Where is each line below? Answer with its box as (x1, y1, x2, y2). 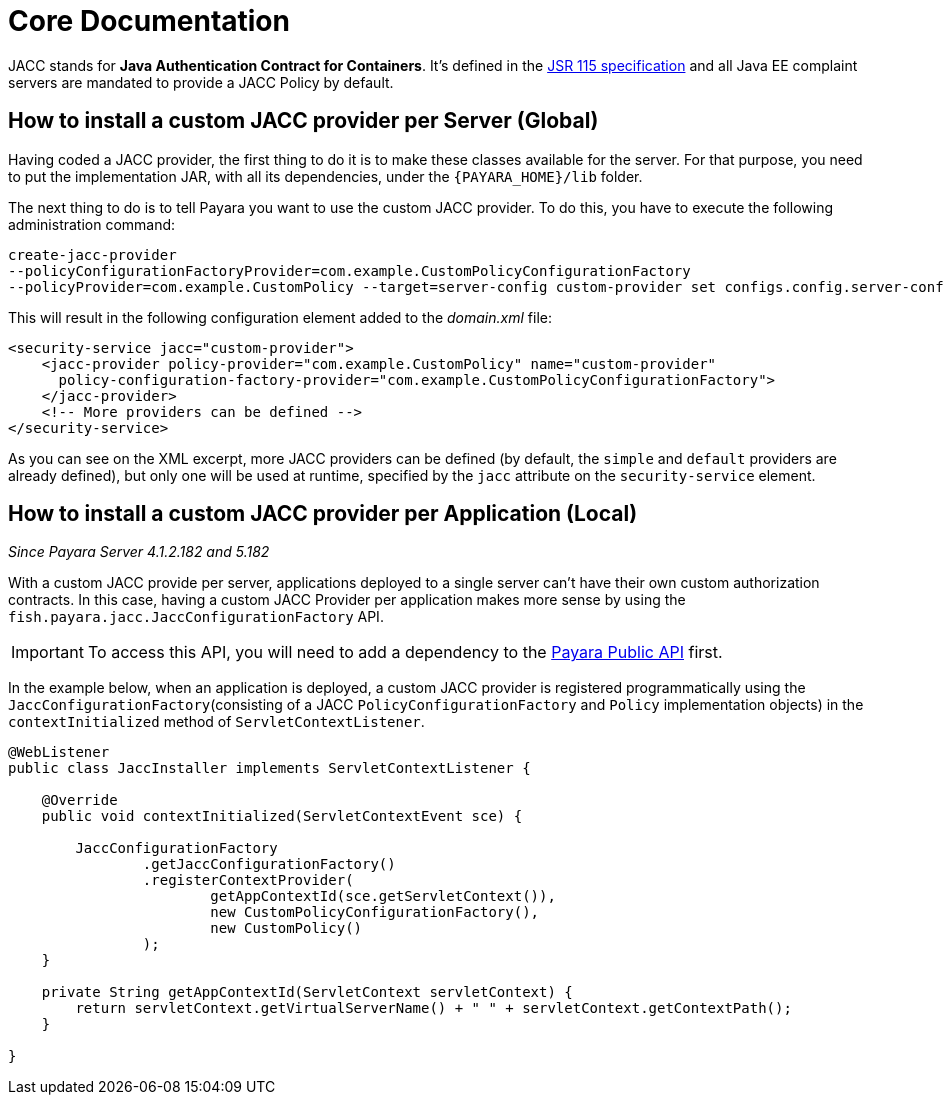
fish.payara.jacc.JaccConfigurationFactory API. (8, 608, 384, 626)
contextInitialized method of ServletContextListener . (8, 713, 425, 731)
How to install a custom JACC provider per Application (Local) (8, 501, 638, 527)
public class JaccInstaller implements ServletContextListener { (8, 760, 531, 777)
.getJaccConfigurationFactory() (142, 856, 396, 873)
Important (11, 642, 84, 663)
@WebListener (8, 744, 110, 761)
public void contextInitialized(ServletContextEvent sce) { (41, 808, 523, 825)
